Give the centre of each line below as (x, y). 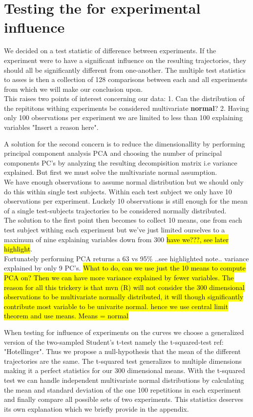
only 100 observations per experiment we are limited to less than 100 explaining (123, 117)
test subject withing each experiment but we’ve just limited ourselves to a (115, 229)
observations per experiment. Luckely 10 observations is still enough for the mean (126, 201)
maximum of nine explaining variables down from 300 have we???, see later (116, 239)
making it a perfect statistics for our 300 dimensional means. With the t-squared (125, 370)
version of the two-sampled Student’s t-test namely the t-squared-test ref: (114, 342)
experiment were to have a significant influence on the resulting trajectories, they (125, 60)
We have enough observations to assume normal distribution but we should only (124, 182)
